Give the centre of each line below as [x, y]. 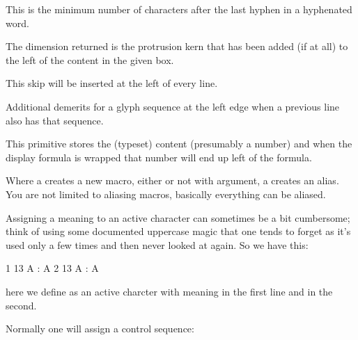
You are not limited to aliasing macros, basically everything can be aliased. [166, 194]
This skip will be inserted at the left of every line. [112, 83]
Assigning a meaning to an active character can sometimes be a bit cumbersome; [178, 217]
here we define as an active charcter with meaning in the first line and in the [169, 291]
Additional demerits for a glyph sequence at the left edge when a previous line [173, 106]
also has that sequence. [55, 120]
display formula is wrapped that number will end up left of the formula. [159, 157]
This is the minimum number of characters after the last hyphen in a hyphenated [179, 9]
